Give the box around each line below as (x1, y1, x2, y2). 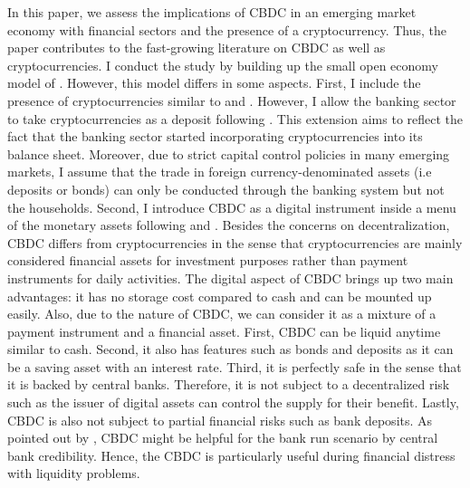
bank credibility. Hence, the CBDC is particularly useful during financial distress (7, 445, 456, 464)
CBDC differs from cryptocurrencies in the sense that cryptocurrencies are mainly (7, 233, 463, 252)
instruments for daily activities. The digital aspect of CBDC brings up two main (7, 268, 454, 287)
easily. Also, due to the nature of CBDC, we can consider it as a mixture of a (7, 304, 436, 323)
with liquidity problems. (7, 464, 140, 483)
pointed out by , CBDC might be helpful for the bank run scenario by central (7, 428, 438, 447)
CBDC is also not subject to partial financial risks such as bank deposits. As (7, 410, 433, 429)
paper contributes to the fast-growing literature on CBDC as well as (7, 38, 386, 57)
